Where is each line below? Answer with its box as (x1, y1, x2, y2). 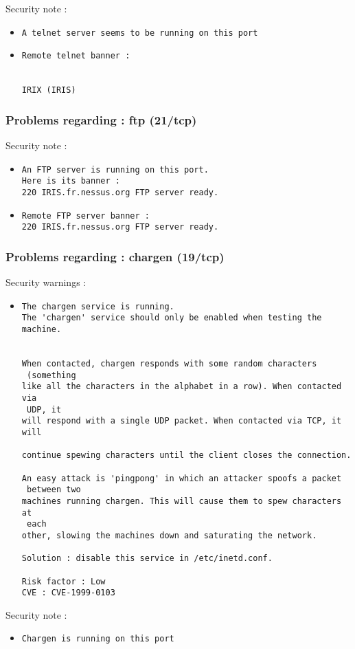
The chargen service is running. (21, 301, 174, 311)
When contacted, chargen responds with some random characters (21, 359, 317, 369)
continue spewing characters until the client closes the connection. (21, 450, 352, 461)
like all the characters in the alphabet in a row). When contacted (21, 382, 342, 392)
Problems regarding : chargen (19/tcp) (5, 247, 225, 265)
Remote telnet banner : (21, 51, 130, 61)
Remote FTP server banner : (21, 210, 150, 221)
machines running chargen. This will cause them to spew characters (21, 496, 342, 506)
